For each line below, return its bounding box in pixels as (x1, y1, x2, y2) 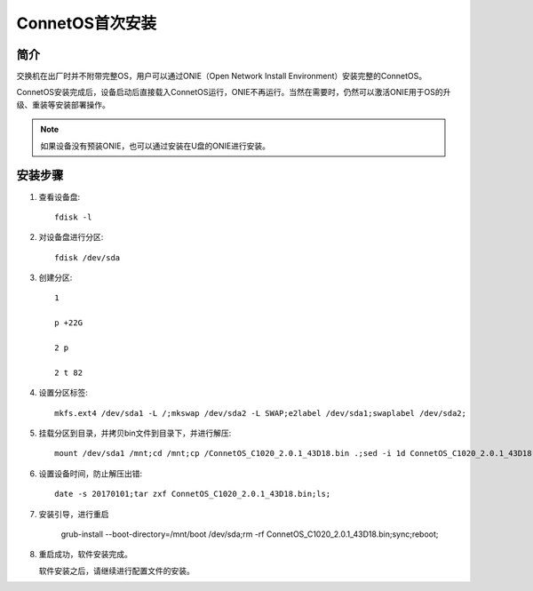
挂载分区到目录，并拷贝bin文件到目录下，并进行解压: (38, 427, 232, 438)
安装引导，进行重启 (38, 508, 109, 519)
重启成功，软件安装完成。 (38, 549, 132, 560)
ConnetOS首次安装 (16, 13, 157, 33)
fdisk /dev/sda (54, 252, 121, 262)
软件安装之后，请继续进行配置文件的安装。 (38, 565, 195, 576)
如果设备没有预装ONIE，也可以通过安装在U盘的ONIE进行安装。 (40, 140, 271, 151)
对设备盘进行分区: (38, 232, 104, 243)
